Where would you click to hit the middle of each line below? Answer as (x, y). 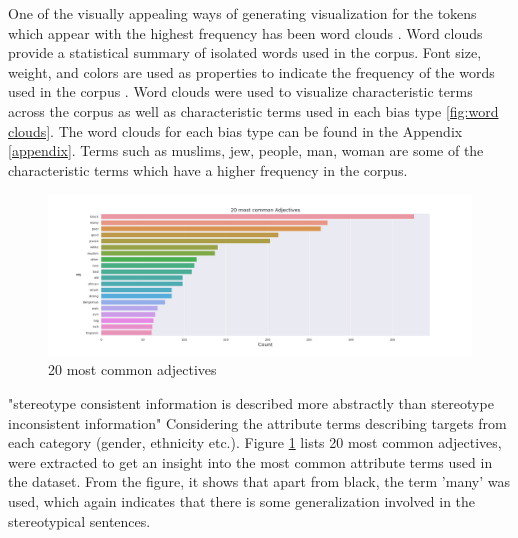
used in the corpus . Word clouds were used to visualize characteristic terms (240, 91)
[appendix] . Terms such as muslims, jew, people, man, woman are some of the (246, 150)
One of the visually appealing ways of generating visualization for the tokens (242, 13)
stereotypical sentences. (79, 520)
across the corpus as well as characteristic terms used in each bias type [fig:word (253, 110)
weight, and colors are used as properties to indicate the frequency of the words (251, 71)
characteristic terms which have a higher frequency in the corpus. (208, 169)
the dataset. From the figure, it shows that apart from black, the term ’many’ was (259, 481)
